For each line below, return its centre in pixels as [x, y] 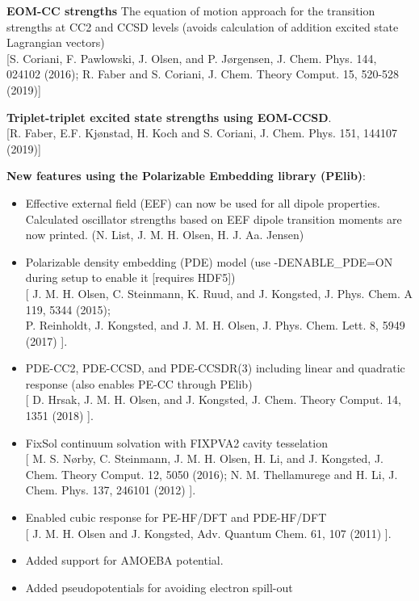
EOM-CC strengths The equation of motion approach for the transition [191, 11]
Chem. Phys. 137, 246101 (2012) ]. [111, 490]
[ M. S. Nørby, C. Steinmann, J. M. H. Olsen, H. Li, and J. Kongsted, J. [204, 458]
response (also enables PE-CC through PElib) [139, 383]
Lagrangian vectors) [56, 42]
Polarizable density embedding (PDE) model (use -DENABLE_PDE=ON [209, 261]
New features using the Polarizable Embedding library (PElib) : [186, 176]
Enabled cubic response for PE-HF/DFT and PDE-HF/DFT [176, 517]
